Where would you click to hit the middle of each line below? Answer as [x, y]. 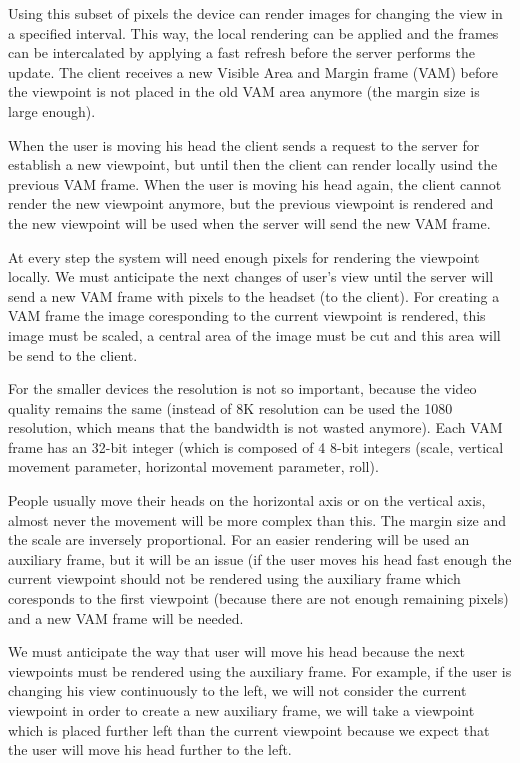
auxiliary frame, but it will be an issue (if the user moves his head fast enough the [260, 558]
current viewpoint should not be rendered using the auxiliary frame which [234, 578]
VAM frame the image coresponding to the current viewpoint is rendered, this [247, 315]
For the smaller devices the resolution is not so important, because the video [242, 388]
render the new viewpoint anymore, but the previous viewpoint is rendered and [251, 203]
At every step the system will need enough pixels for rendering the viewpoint [244, 256]
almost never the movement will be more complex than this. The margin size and [257, 519]
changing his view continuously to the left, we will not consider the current [237, 690]
